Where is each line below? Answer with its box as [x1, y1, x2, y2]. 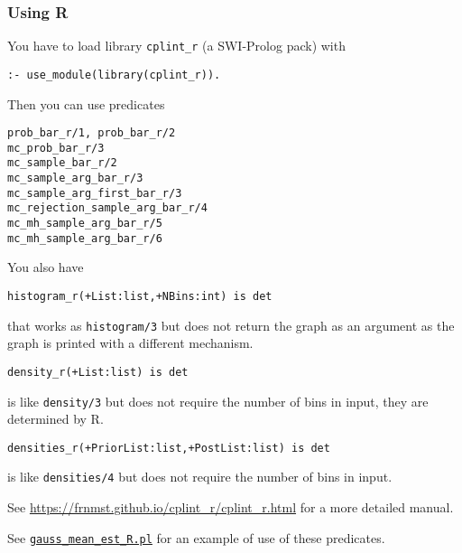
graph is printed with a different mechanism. [7, 333, 254, 352]
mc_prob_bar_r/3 [7, 141, 105, 155]
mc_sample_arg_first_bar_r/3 [7, 186, 182, 200]
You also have [7, 258, 84, 276]
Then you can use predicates [7, 94, 165, 113]
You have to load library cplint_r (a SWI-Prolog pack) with [7, 36, 346, 55]
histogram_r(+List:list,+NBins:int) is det [7, 289, 273, 303]
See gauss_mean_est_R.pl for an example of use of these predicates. [7, 528, 385, 547]
